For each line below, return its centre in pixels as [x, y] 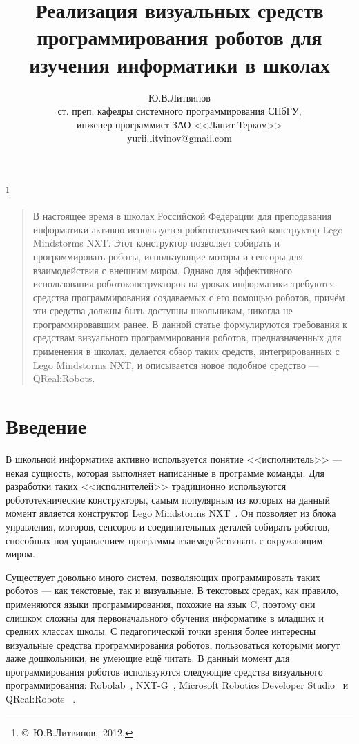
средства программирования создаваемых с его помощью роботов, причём [189, 297]
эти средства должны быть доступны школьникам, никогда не [163, 311]
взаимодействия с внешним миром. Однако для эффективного [163, 270]
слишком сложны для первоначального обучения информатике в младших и [165, 617]
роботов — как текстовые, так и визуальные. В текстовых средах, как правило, [172, 590]
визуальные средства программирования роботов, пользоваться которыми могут [173, 644]
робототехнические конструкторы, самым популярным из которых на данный [168, 499]
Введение [46, 426]
